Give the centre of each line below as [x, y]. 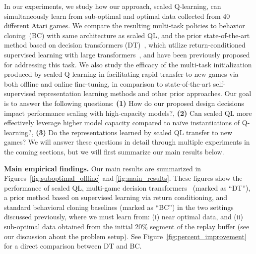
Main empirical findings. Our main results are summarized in [103, 168]
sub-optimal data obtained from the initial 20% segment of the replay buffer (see [127, 227]
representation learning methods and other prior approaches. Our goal [145, 93]
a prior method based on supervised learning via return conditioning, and [116, 197]
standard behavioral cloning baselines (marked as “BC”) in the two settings [119, 207]
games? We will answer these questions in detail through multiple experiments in [127, 142]
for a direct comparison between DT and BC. [73, 246]
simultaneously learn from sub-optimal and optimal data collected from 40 [117, 16]
